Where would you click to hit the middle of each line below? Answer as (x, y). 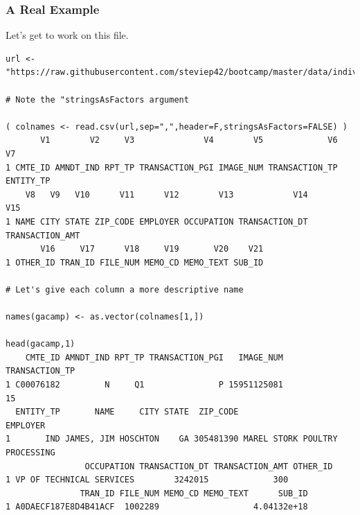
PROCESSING (30, 453)
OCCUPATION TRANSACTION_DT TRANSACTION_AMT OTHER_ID (209, 466)
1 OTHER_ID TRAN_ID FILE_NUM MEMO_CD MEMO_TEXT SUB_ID (135, 262)
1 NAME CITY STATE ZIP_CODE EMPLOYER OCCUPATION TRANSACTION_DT (157, 221)
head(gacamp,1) (40, 344)
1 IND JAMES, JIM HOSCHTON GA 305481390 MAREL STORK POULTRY (172, 439)
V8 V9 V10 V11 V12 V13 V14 (166, 194)
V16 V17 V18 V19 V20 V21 (152, 249)
